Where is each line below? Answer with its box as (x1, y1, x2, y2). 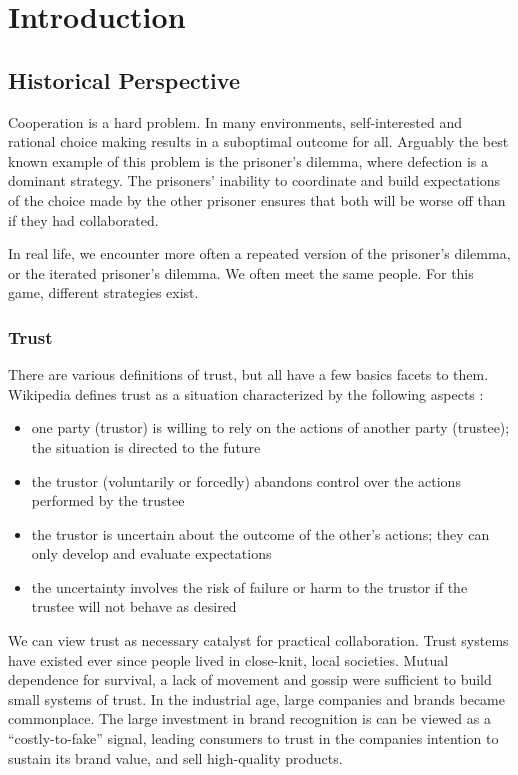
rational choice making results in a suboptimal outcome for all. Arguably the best (8, 131, 509, 152)
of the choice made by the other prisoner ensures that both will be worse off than (8, 189, 506, 210)
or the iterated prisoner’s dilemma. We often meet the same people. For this (8, 262, 474, 283)
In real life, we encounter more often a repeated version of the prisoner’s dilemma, (8, 243, 511, 264)
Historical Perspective (8, 64, 240, 95)
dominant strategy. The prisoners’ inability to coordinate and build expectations (8, 170, 501, 191)
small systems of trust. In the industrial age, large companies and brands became (8, 688, 505, 709)
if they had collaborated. (8, 209, 159, 230)
